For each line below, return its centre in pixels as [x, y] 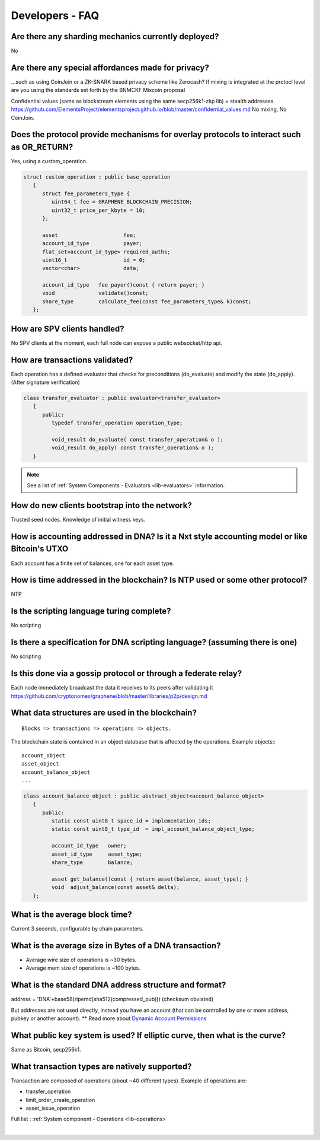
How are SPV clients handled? [68, 328]
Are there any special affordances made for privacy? [110, 67]
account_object [44, 755]
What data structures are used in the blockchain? [104, 713]
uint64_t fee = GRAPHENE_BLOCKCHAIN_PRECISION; [122, 202]
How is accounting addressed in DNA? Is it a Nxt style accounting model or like [159, 536]
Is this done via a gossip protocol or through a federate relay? [127, 674]
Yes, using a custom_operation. [49, 161]
